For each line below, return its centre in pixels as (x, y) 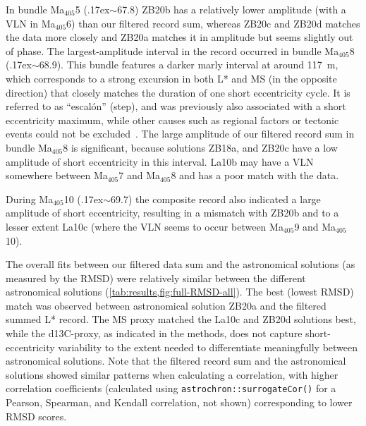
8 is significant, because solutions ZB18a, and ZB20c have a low (200, 147)
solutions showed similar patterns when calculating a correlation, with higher (172, 374)
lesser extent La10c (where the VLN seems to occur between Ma (145, 226)
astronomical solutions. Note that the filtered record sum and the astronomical (176, 361)
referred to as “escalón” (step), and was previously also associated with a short (176, 106)
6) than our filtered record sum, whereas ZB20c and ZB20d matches (213, 23)
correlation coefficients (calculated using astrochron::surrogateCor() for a (171, 388)
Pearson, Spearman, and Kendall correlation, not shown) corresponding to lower (179, 402)
